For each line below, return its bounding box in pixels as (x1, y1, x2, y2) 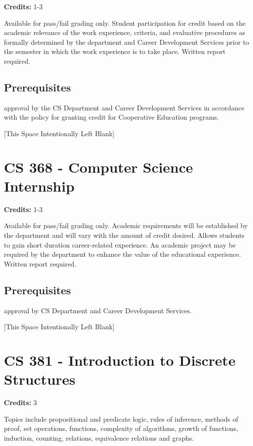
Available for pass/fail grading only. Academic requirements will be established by (4, 220, 248, 231)
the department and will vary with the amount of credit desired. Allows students (4, 230, 245, 240)
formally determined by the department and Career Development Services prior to (4, 36, 249, 47)
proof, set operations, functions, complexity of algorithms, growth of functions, (4, 423, 238, 433)
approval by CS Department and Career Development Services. (4, 305, 192, 315)
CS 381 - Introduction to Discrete (4, 350, 235, 370)
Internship (4, 176, 75, 196)
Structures (4, 369, 76, 389)
